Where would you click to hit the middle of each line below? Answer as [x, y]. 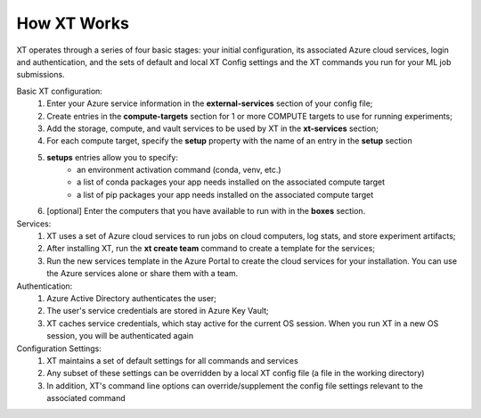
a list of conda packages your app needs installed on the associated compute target [231, 182]
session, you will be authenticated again [120, 336]
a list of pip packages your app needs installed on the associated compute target [225, 194]
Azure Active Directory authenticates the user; [132, 298]
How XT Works [73, 23]
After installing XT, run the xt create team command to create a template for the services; [211, 249]
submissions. [41, 75]
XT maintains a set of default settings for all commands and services [172, 360]
